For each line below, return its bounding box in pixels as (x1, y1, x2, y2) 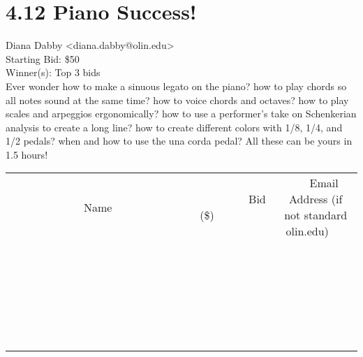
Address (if (289, 191, 343, 207)
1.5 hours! (6, 147, 48, 161)
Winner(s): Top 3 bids (6, 65, 101, 80)
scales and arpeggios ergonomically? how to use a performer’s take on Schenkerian (6, 106, 357, 121)
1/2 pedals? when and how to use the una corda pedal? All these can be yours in (6, 133, 353, 148)
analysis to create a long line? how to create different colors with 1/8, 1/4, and (6, 119, 343, 134)
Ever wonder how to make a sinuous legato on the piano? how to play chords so (6, 78, 347, 93)
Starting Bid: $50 (6, 51, 80, 66)
